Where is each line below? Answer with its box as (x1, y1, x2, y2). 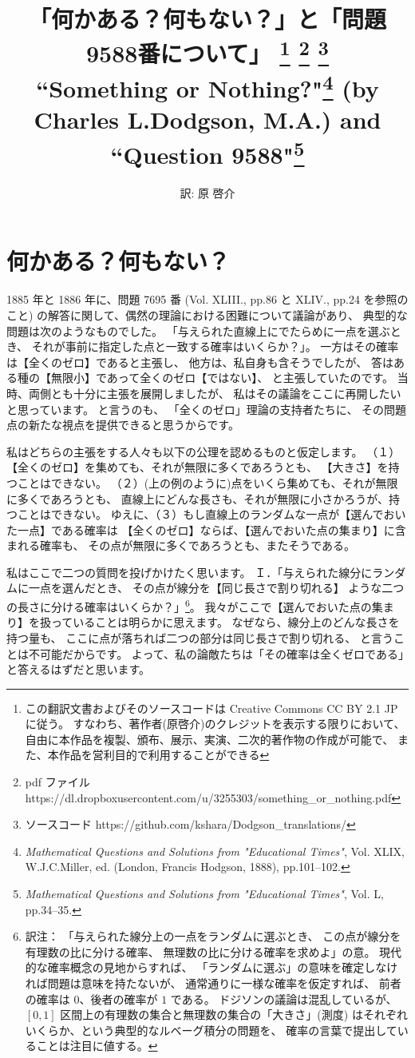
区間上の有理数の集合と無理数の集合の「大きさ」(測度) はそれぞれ (60, 1006, 408, 1023)
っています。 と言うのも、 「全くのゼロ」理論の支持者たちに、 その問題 (28, 400, 407, 417)
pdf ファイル (25, 774, 90, 790)
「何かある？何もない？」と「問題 (28, 2, 386, 35)
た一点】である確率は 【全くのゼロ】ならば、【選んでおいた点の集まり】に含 (6, 521, 406, 538)
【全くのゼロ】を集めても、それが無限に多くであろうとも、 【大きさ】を (6, 459, 389, 475)
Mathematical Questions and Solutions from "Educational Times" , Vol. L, (25, 885, 384, 902)
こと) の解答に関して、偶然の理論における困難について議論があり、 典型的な (6, 306, 408, 323)
